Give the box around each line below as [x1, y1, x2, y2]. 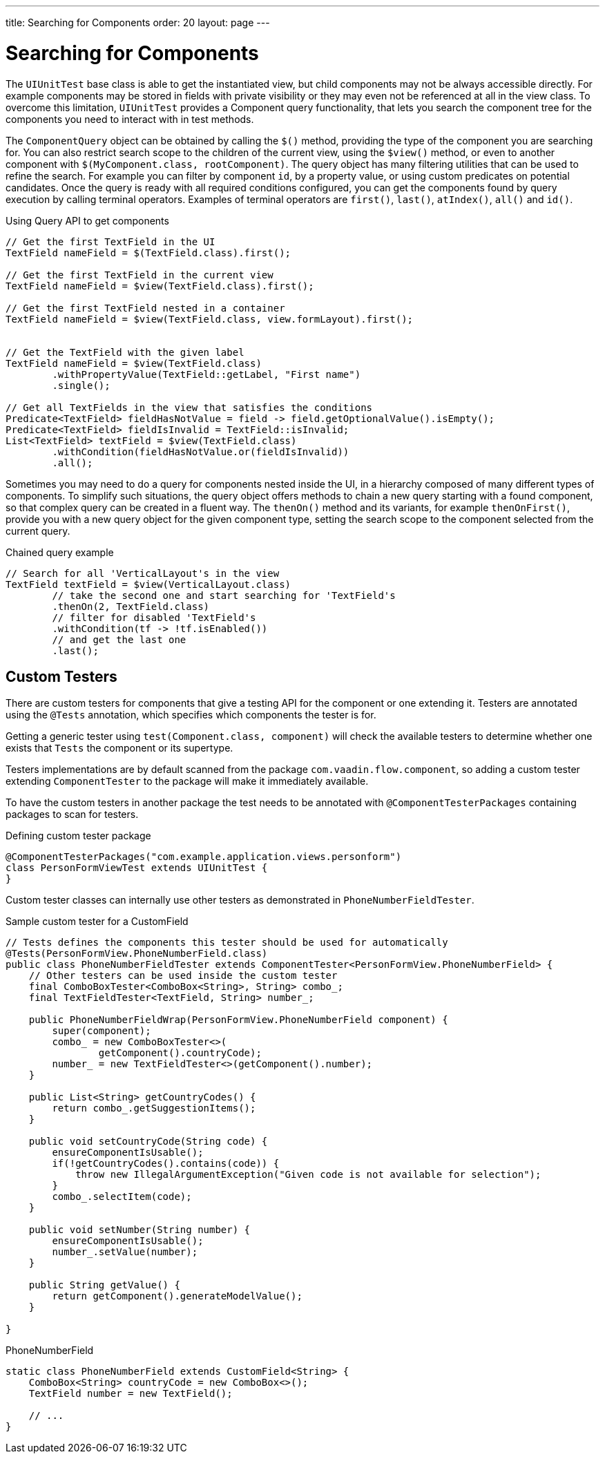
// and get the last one [52, 633, 186, 645]
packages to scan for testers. [6, 808, 139, 821]
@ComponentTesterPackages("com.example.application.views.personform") [6, 851, 402, 863]
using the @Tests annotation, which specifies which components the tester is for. [6, 709, 376, 721]
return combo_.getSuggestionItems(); [52, 1103, 256, 1114]
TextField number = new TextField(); [28, 1388, 233, 1400]
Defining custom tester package [6, 830, 151, 842]
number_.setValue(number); [52, 1246, 198, 1258]
